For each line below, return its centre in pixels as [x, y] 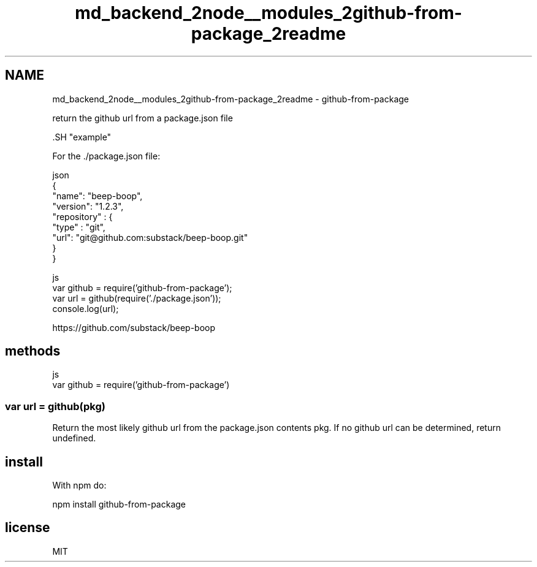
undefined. [74, 438]
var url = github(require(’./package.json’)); [137, 298]
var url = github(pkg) [55, 406]
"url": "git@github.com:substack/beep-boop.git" [150, 237]
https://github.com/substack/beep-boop [134, 327]
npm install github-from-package [119, 504]
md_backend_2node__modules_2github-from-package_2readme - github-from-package [231, 99]
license [28, 528]
